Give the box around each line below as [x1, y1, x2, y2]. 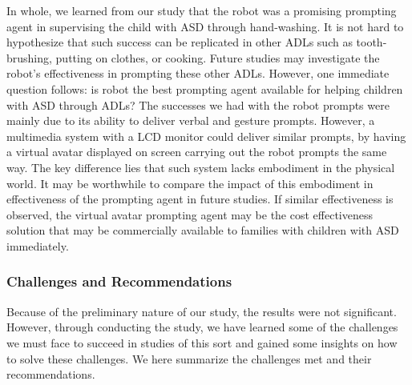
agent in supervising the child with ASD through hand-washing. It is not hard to [6, 18, 404, 34]
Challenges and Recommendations [6, 271, 232, 291]
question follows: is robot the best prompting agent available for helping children [6, 80, 403, 97]
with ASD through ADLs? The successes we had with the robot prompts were [6, 96, 390, 113]
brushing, [6, 49, 52, 66]
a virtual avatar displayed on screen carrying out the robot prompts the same [6, 143, 387, 160]
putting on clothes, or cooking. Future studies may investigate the [55, 49, 380, 66]
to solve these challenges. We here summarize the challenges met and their [6, 350, 372, 367]
